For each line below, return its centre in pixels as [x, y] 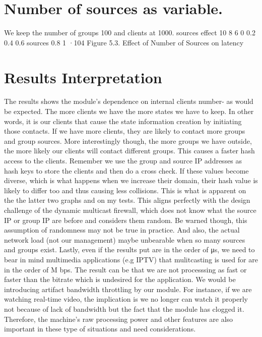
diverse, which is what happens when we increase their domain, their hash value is [131, 180]
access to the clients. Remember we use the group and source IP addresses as [123, 160]
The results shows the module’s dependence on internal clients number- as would [129, 101]
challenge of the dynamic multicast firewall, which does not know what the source [130, 210]
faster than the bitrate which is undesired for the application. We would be [120, 279]
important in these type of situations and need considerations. [100, 329]
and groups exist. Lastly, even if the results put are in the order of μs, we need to [129, 249]
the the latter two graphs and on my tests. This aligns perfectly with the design [127, 200]
